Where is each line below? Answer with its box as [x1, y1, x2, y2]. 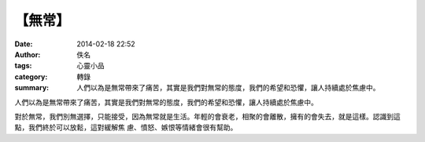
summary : [14, 83, 50, 93]
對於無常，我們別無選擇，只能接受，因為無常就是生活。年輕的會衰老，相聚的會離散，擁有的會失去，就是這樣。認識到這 [14, 111, 401, 121]
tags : [14, 61, 32, 71]
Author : [14, 49, 41, 59]
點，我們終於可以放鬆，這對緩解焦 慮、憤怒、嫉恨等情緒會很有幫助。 [14, 122, 238, 133]
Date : [14, 39, 33, 49]
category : [14, 71, 48, 82]
